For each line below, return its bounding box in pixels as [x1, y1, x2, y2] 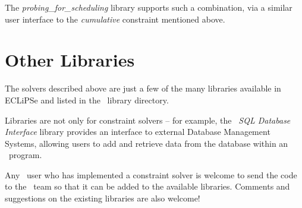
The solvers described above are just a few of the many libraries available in [5, 82, 281, 94]
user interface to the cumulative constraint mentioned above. [5, 12, 225, 25]
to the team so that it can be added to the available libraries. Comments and [5, 180, 290, 193]
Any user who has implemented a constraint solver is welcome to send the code [5, 168, 297, 181]
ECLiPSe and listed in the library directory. [5, 93, 169, 106]
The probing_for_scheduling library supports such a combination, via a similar [5, 1, 292, 13]
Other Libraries [5, 48, 135, 72]
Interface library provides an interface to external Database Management [5, 125, 270, 138]
